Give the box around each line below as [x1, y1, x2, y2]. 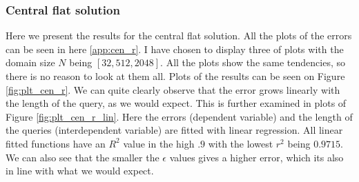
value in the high [123, 136, 195, 150]
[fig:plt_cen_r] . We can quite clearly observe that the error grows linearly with [6, 82, 340, 97]
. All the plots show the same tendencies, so [160, 55, 345, 70]
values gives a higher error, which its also [169, 150, 344, 164]
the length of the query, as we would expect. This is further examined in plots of [6, 96, 347, 110]
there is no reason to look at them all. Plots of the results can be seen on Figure [6, 69, 345, 83]
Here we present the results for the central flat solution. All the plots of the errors [6, 28, 352, 43]
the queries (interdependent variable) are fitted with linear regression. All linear [6, 123, 343, 137]
